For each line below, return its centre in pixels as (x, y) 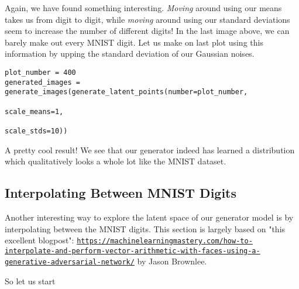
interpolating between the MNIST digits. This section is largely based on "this (145, 228)
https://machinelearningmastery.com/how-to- (165, 241)
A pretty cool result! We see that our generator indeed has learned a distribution (150, 149)
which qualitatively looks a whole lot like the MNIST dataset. (116, 161)
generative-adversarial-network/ (70, 262)
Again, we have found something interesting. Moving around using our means (143, 8)
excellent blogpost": (39, 240)
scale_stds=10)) (36, 131)
